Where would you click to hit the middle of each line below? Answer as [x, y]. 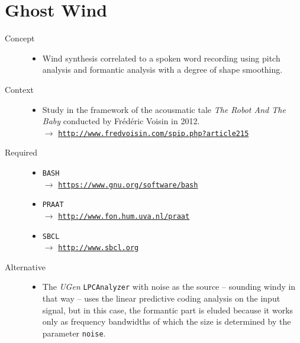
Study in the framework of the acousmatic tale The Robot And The [164, 109]
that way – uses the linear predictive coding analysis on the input [161, 298]
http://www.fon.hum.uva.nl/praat [124, 216]
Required [21, 152]
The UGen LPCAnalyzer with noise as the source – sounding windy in [169, 287]
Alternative [25, 266]
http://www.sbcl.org [99, 248]
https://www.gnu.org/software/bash [128, 185]
